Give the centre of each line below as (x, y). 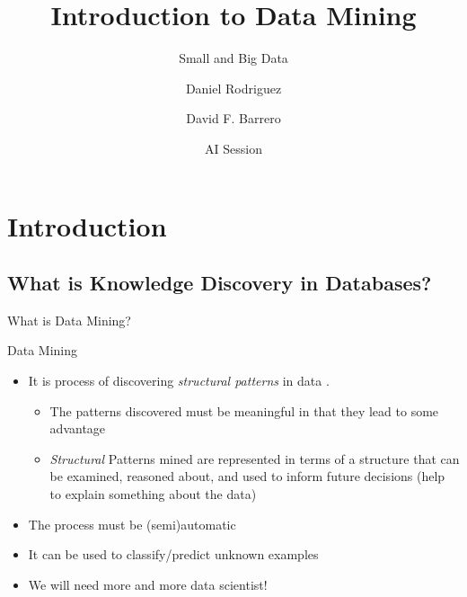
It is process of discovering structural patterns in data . (179, 381)
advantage (78, 428)
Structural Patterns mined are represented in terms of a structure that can (255, 458)
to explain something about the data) (153, 494)
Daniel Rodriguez (233, 88)
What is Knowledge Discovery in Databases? (220, 283)
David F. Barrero (233, 118)
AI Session (233, 148)
